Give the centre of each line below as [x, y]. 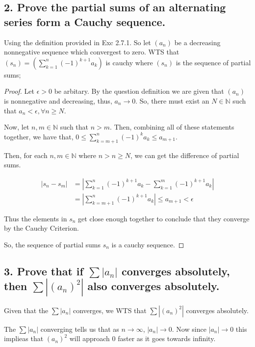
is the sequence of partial [213, 62]
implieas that [24, 338]
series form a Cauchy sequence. [85, 21]
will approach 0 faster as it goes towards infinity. [142, 338]
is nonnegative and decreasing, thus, [58, 100]
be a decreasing [197, 42]
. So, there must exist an [172, 100]
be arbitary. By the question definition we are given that [139, 91]
